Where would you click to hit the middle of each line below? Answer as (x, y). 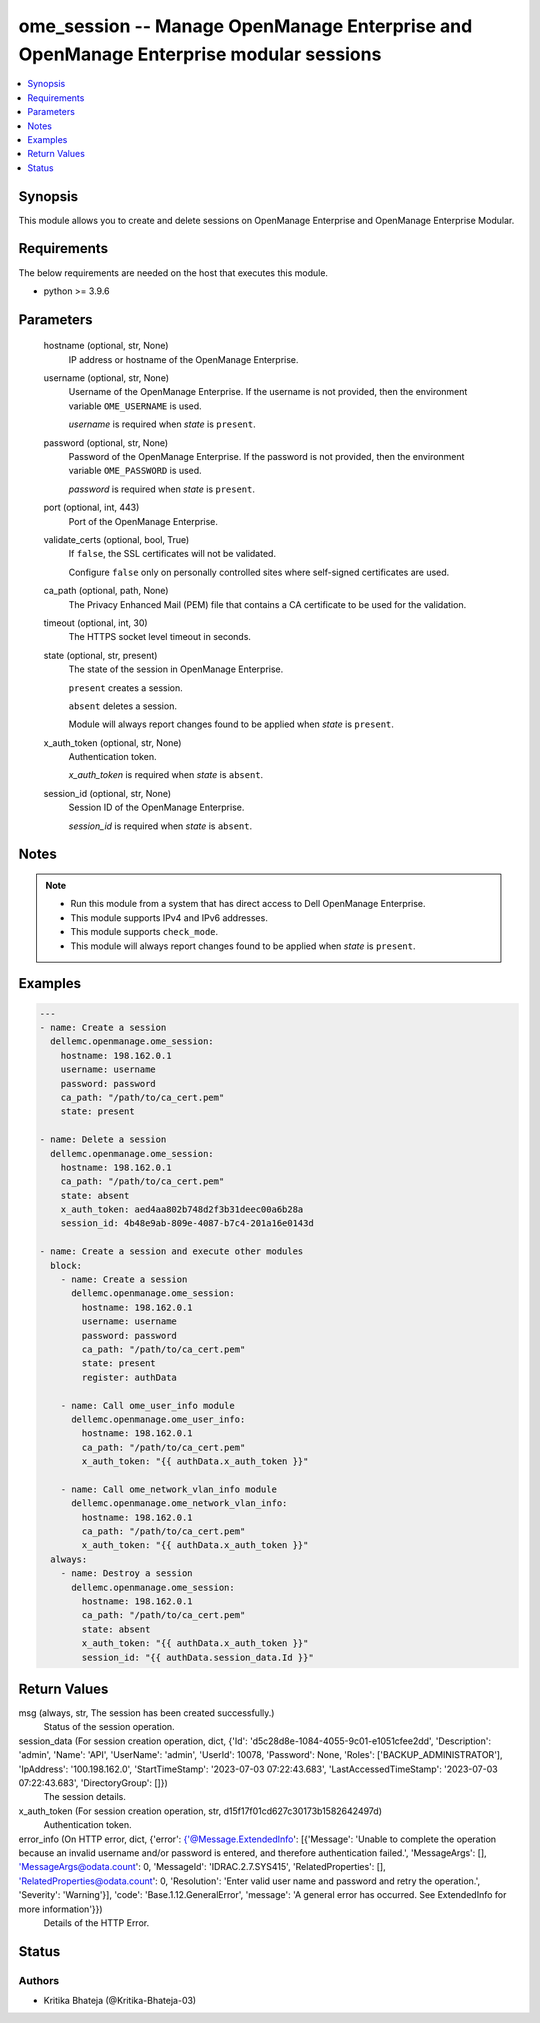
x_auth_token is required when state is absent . (166, 775)
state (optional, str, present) (100, 655)
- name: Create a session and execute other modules (171, 1251)
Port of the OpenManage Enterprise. (143, 521)
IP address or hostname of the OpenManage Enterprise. (183, 359)
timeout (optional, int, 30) (96, 622)
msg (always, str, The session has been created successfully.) (146, 1713)
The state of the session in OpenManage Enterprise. (176, 669)
